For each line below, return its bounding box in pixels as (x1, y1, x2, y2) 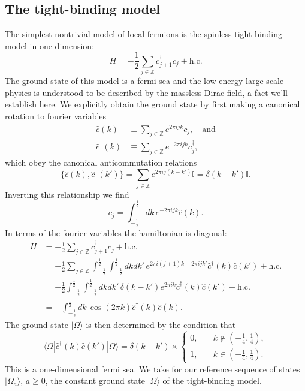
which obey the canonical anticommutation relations (5, 156, 197, 169)
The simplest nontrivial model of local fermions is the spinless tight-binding (5, 28, 283, 40)
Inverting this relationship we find (5, 188, 129, 200)
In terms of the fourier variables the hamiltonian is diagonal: (5, 226, 227, 239)
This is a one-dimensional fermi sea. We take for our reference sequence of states (5, 362, 300, 375)
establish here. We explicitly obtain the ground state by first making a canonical (5, 98, 300, 110)
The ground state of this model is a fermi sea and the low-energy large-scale (5, 74, 284, 87)
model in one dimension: (5, 39, 95, 52)
